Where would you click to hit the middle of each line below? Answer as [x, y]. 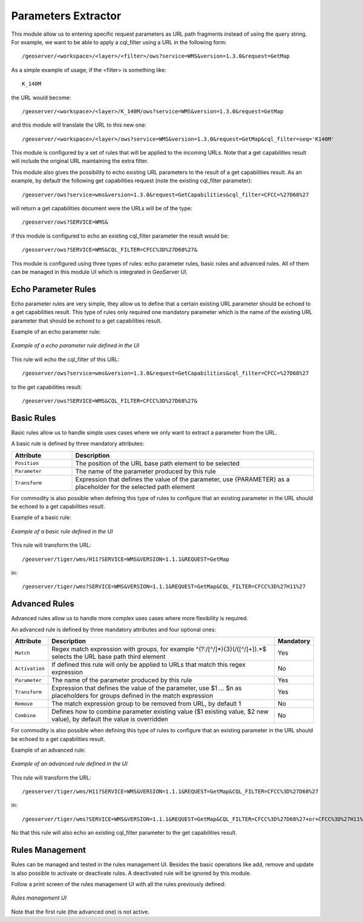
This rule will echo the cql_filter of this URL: [65, 359]
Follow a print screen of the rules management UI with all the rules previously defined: [119, 884]
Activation [30, 668]
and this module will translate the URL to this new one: [79, 125]
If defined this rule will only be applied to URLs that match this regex [149, 665]
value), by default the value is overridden [110, 720]
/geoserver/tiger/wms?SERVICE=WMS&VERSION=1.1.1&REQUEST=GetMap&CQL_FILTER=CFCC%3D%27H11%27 [164, 587]
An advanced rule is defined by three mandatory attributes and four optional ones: [114, 629]
